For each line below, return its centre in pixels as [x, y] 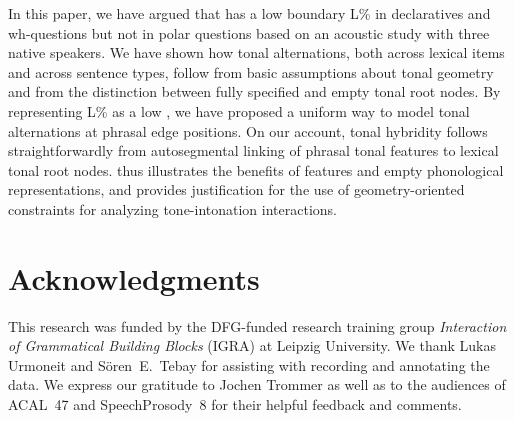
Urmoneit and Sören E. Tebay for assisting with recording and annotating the [249, 364]
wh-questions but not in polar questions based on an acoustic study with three [249, 32]
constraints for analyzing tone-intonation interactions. [172, 208]
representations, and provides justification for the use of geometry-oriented [236, 189]
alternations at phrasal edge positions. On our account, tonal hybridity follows [248, 130]
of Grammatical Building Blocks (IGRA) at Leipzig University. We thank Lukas [252, 345]
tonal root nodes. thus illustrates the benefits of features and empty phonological [256, 169]
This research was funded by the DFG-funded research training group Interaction [257, 325]
